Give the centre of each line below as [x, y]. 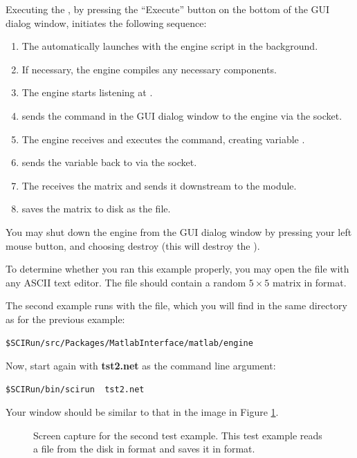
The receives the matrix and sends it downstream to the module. [159, 185]
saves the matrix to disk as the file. [96, 209]
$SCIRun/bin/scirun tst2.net [75, 389]
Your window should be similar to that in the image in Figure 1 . [142, 412]
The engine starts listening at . [87, 92]
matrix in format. [309, 282]
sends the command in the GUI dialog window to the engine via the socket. [182, 115]
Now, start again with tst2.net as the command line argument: [141, 366]
